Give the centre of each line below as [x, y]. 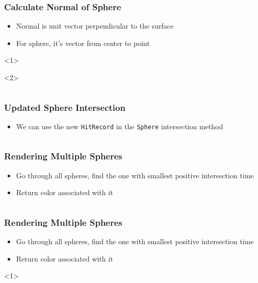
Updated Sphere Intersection [65, 107]
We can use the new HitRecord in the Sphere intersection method [120, 126]
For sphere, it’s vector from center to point [83, 43]
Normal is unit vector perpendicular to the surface [95, 26]
